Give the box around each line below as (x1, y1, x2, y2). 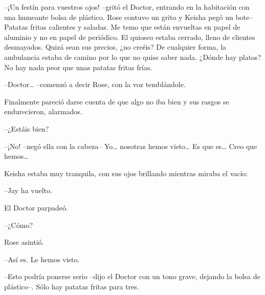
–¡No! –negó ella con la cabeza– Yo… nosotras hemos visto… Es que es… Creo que (4, 140, 257, 151)
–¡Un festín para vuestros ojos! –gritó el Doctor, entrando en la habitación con (4, 2, 250, 12)
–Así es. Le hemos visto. (4, 254, 80, 264)
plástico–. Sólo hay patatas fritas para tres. (4, 281, 139, 291)
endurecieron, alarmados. (4, 106, 82, 117)
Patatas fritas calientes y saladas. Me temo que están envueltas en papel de (4, 22, 240, 32)
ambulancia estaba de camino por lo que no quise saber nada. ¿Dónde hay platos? (4, 51, 261, 62)
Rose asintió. (4, 237, 44, 247)
